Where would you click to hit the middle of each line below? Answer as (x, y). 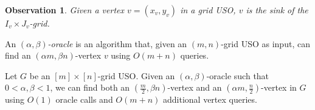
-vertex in (279, 87)
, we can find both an (90, 87)
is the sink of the (277, 10)
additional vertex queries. (210, 99)
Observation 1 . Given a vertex (64, 10)
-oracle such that (238, 75)
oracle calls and (84, 99)
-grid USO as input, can (265, 43)
